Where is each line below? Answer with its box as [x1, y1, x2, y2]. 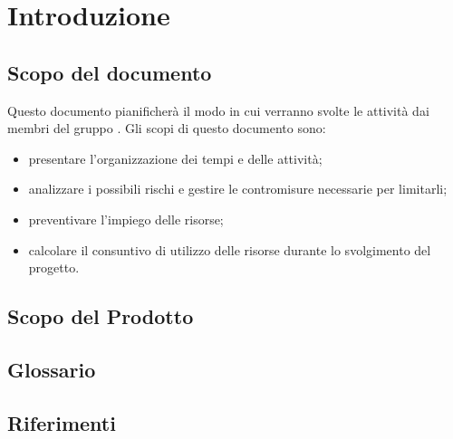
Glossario [7, 355, 96, 383]
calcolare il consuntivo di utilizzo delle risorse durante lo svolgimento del [28, 240, 431, 259]
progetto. [28, 258, 80, 277]
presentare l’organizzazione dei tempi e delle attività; [28, 148, 323, 167]
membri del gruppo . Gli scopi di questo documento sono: [7, 119, 326, 138]
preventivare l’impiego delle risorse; [28, 209, 224, 228]
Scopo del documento [7, 58, 212, 86]
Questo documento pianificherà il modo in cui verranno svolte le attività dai [7, 100, 429, 119]
